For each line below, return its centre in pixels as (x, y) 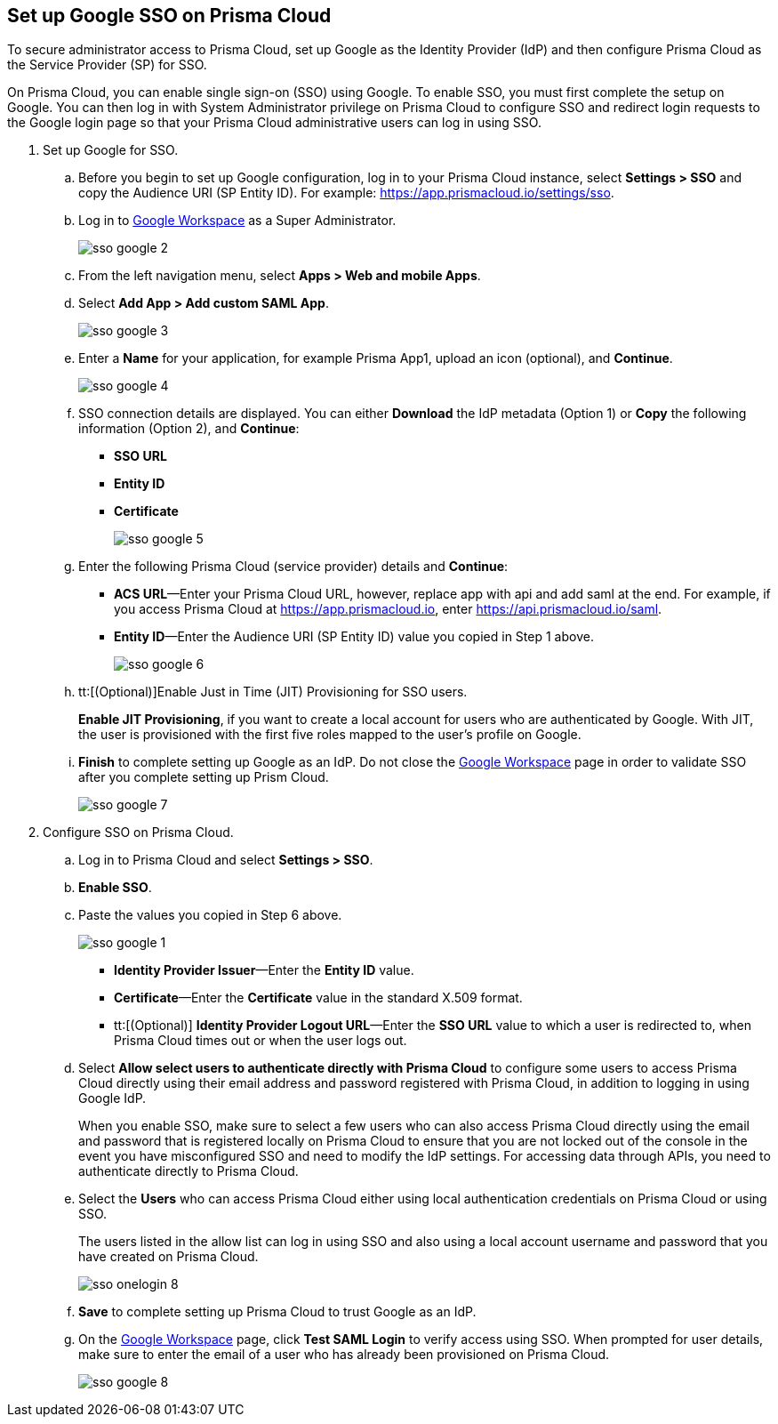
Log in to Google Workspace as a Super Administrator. (237, 221)
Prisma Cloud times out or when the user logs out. (261, 1041)
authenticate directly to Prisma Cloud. (188, 1171)
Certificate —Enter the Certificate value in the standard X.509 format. (318, 998)
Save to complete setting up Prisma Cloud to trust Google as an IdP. (277, 1312)
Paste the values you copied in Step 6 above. (210, 915)
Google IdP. (112, 1098)
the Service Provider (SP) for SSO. (107, 65)
